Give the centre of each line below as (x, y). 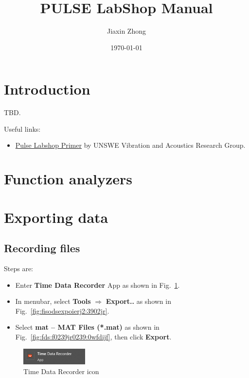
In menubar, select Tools (53, 301)
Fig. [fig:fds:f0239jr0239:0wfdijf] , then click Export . (93, 336)
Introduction (47, 89)
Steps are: (19, 268)
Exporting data (56, 217)
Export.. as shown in (138, 301)
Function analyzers (68, 179)
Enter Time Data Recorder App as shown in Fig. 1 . (98, 285)
